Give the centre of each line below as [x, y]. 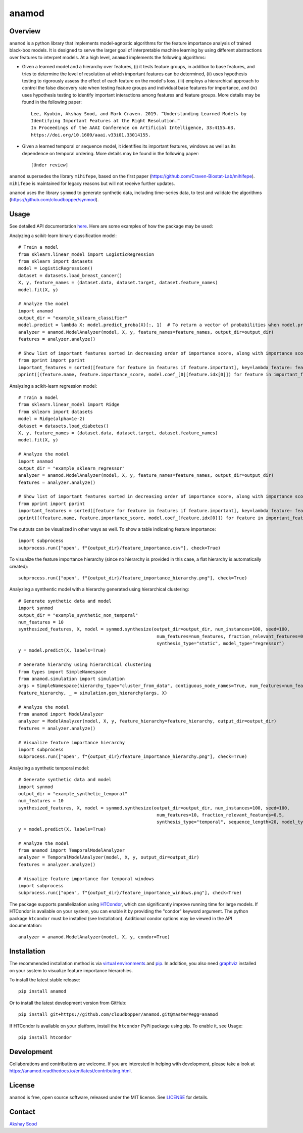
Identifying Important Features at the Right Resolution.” [106, 121]
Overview [25, 31]
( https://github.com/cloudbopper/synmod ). [54, 200]
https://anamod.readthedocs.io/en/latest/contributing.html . [71, 1071]
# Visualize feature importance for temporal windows [86, 879]
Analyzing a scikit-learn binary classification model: [63, 236]
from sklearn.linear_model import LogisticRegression [86, 254]
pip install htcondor [45, 1037]
